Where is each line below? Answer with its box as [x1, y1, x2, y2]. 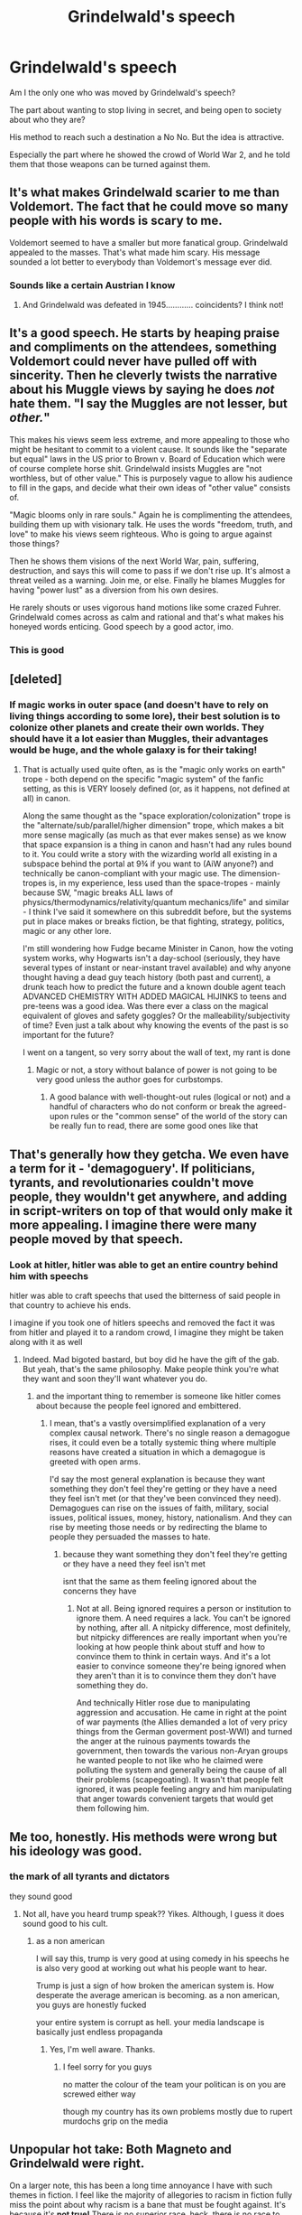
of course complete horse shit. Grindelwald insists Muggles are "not [9, 463, 262, 473]
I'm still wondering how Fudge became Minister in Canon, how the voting [22, 943, 294, 954]
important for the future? [22, 1030, 114, 1041]
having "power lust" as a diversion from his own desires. [9, 584, 219, 595]
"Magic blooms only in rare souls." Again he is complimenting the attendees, [9, 509, 293, 520]
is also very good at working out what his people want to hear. [35, 1962, 268, 1973]
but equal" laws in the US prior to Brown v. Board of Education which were [9, 453, 286, 464]
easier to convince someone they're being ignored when [76, 1660, 287, 1672]
